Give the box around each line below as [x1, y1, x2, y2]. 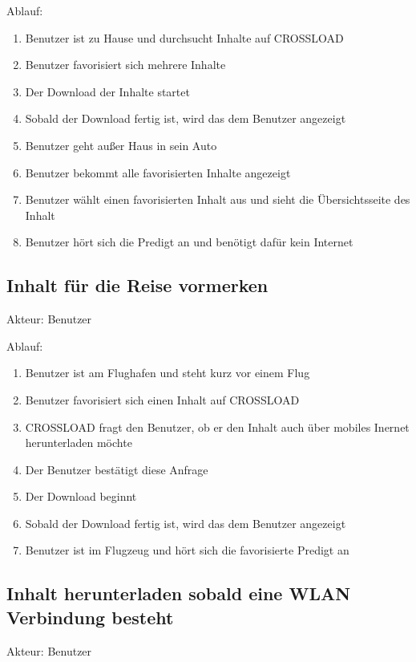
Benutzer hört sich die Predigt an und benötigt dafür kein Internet [25, 234, 353, 250]
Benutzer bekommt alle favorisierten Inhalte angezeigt [25, 164, 291, 181]
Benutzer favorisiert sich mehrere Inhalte [25, 56, 226, 73]
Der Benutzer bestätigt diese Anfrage [25, 461, 208, 477]
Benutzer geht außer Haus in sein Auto [25, 136, 217, 153]
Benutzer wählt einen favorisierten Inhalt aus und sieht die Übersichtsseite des [25, 191, 410, 208]
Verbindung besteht [6, 604, 174, 629]
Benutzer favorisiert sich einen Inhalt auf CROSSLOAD [25, 391, 300, 408]
